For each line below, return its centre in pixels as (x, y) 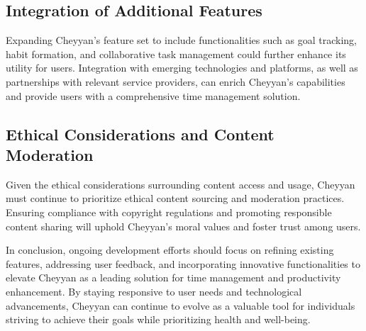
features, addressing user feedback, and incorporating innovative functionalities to (183, 263)
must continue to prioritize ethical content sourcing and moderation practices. (175, 198)
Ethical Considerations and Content (140, 134)
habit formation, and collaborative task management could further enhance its (176, 54)
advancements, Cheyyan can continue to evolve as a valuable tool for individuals (181, 305)
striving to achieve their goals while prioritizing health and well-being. (158, 319)
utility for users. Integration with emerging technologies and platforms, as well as (182, 68)
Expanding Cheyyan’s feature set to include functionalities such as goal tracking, (181, 40)
